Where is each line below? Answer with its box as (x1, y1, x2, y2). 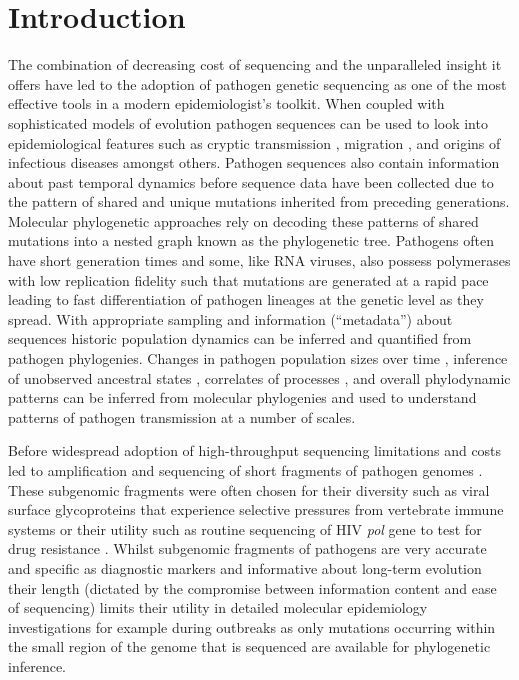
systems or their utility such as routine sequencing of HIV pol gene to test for (8, 518, 482, 539)
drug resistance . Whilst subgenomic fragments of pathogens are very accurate (8, 538, 487, 559)
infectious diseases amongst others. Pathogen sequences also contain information (8, 152, 500, 173)
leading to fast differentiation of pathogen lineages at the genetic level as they (8, 289, 484, 310)
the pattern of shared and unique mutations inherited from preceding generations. (8, 191, 510, 212)
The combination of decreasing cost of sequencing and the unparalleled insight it (8, 54, 502, 75)
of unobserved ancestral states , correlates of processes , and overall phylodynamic (8, 367, 511, 388)
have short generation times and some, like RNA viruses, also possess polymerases (8, 250, 511, 271)
